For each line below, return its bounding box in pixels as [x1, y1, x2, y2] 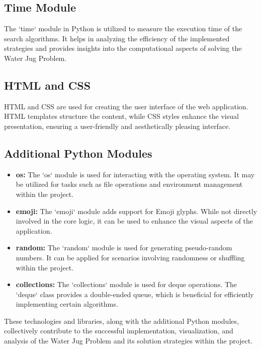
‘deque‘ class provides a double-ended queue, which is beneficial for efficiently [16, 289, 254, 299]
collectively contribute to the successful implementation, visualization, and [4, 325, 233, 336]
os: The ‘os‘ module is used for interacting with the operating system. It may [16, 169, 255, 179]
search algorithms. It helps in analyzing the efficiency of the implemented [4, 33, 230, 43]
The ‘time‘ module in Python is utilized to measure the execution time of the [4, 23, 242, 34]
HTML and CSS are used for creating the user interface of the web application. [4, 101, 248, 111]
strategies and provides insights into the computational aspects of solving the [4, 43, 242, 53]
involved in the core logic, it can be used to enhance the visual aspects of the [16, 216, 253, 226]
